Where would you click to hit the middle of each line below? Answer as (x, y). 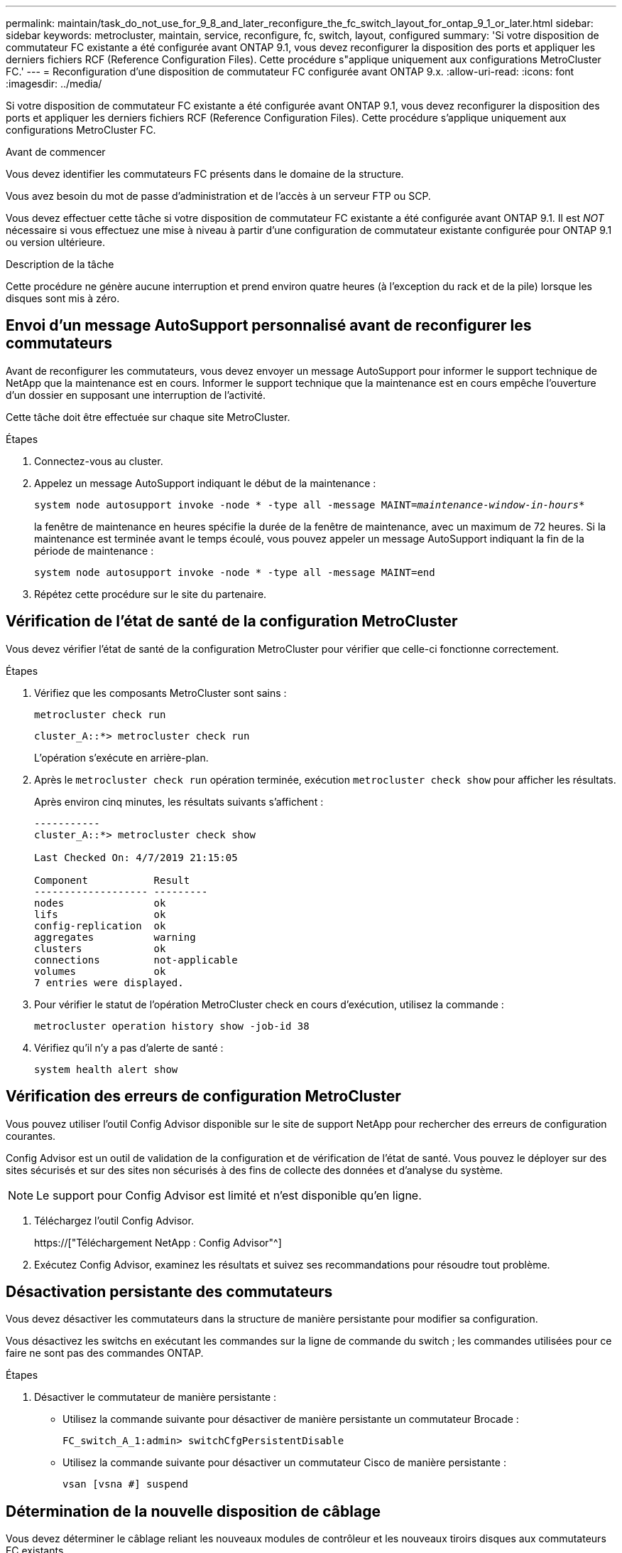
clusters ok (100, 948)
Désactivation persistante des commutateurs (169, 1291)
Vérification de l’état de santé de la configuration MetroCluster (232, 621)
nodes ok (100, 903)
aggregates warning (115, 937)
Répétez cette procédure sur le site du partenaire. (151, 594)
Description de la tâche (60, 264)
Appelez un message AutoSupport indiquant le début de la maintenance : (205, 483)
